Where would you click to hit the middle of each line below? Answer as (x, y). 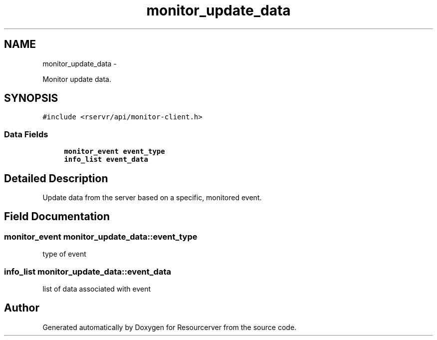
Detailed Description (56, 178)
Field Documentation (57, 217)
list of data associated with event (97, 289)
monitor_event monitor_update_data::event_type (101, 236)
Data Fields (26, 134)
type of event (64, 254)
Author (22, 308)
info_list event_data (106, 160)
